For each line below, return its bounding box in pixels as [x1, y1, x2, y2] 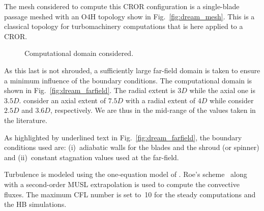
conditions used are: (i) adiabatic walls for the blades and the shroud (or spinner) [4, 142, 259, 153]
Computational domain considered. [24, 48, 134, 58]
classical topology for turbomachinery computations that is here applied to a [4, 21, 243, 32]
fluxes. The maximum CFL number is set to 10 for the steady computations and [4, 189, 256, 199]
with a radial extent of [125, 95, 196, 105]
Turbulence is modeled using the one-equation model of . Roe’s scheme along [4, 169, 247, 179]
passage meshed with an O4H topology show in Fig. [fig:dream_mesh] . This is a [4, 11, 255, 21]
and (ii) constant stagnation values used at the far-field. [4, 152, 179, 162]
